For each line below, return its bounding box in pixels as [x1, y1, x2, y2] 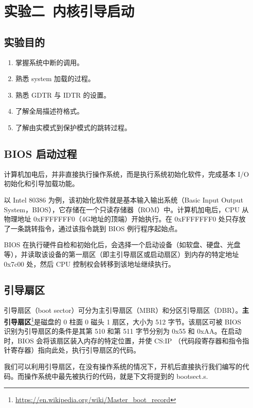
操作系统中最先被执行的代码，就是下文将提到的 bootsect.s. [24, 371, 208, 381]
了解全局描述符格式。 [15, 106, 84, 116]
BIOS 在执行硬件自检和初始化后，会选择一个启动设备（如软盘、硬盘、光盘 [4, 239, 241, 250]
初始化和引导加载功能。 [4, 178, 79, 188]
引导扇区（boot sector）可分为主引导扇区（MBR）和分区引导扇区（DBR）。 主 [4, 305, 249, 315]
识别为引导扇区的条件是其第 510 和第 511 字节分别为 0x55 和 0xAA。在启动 [4, 326, 242, 336]
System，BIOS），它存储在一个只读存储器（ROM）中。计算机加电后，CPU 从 [4, 204, 249, 214]
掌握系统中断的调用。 [15, 57, 84, 67]
